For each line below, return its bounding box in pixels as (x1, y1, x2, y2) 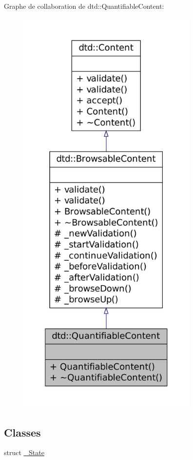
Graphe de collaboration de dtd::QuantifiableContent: (4, 1, 164, 11)
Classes (4, 424, 41, 439)
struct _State (4, 447, 44, 458)
